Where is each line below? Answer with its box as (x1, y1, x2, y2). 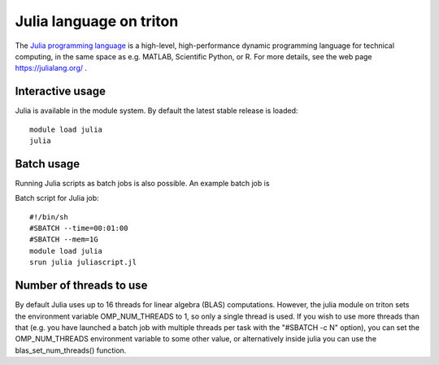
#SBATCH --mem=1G (29, 235, 98, 244)
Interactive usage (15, 85, 106, 98)
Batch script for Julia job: (15, 193, 99, 203)
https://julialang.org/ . (15, 63, 88, 73)
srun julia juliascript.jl (29, 258, 137, 267)
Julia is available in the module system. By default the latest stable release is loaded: (15, 106, 298, 115)
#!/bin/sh (29, 212, 68, 221)
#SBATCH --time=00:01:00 (29, 224, 128, 233)
